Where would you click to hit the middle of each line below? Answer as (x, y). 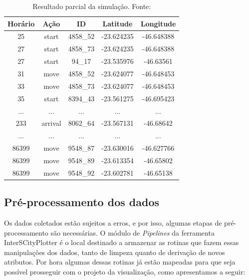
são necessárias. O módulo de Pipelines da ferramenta (132, 232)
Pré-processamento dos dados (82, 202)
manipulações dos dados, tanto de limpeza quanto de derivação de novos (115, 252)
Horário (21, 23)
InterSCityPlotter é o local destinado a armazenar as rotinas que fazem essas (122, 242)
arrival (51, 123)
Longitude (158, 23)
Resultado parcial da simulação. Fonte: (92, 6)
